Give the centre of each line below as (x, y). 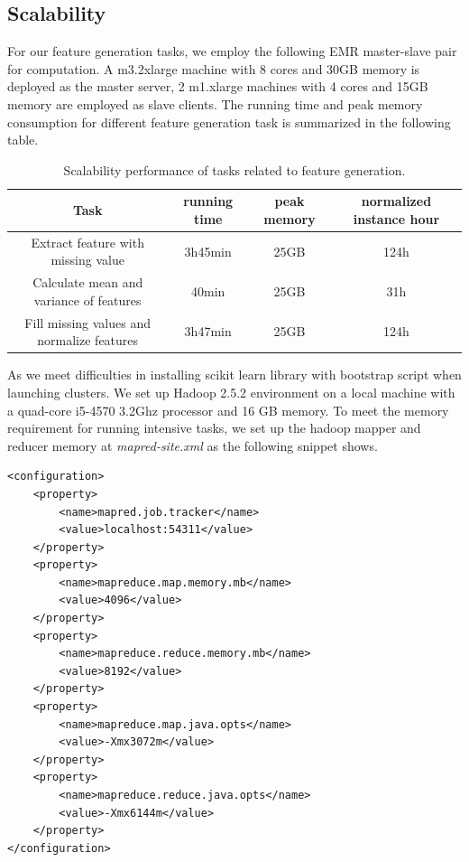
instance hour (396, 218)
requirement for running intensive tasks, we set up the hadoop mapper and (214, 428)
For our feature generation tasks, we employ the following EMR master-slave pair (232, 51)
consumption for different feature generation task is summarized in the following (229, 122)
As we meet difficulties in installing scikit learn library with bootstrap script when (234, 375)
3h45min (208, 251)
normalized (396, 201)
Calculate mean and (88, 282)
